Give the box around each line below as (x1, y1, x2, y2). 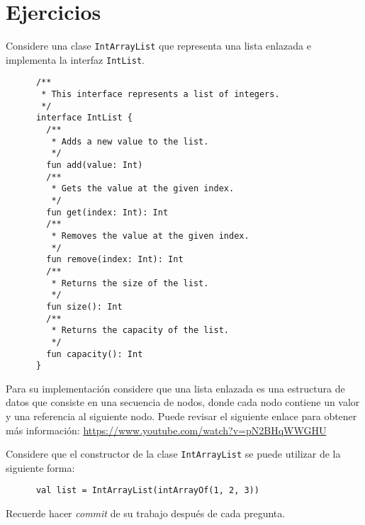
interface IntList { (35, 113, 133, 123)
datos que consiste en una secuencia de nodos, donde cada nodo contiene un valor (6, 395, 360, 410)
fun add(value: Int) (46, 160, 143, 171)
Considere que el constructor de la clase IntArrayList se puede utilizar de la (6, 446, 341, 461)
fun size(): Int (46, 301, 123, 312)
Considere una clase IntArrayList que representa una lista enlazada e (6, 38, 311, 53)
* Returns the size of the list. (51, 278, 209, 288)
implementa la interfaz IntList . (6, 52, 145, 67)
